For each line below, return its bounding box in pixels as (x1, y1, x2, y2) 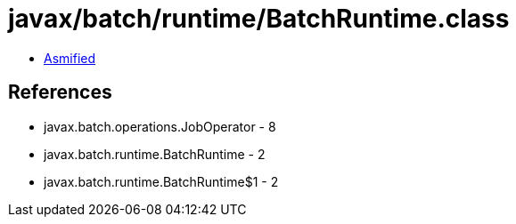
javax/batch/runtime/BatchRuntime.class (8, 4, 510, 34)
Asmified (44, 50, 96, 66)
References (8, 81, 112, 104)
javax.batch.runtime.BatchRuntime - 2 (44, 146, 266, 162)
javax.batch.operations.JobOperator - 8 (44, 118, 276, 134)
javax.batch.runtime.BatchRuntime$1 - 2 (44, 173, 279, 189)
